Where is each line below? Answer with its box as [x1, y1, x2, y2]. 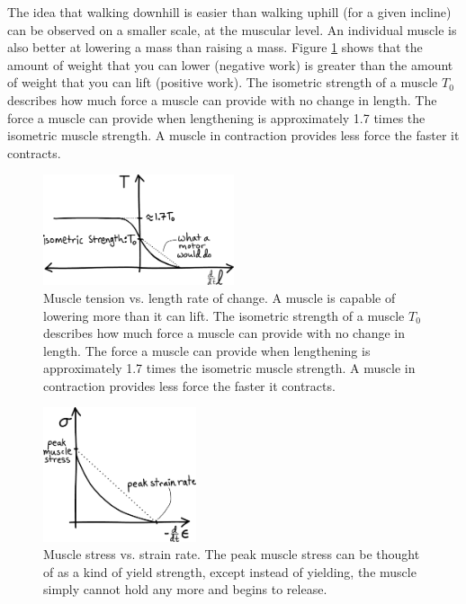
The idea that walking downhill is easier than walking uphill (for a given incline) [7, 3, 452, 21]
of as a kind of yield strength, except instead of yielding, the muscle [43, 562, 417, 581]
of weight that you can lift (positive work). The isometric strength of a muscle [7, 73, 438, 92]
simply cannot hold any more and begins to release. [43, 580, 327, 599]
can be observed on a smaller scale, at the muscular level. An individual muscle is [7, 20, 457, 39]
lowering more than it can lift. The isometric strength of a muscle [43, 306, 405, 324]
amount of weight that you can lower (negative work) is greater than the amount [7, 55, 453, 74]
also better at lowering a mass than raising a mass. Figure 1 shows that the [7, 38, 423, 57]
